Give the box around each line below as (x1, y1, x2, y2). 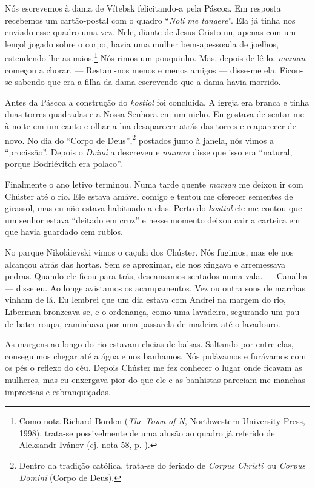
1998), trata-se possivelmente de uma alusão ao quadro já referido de (19, 426, 275, 439)
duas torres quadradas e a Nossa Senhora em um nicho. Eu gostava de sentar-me (5, 107, 304, 120)
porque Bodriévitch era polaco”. (5, 157, 122, 170)
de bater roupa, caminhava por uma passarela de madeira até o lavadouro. (5, 317, 280, 330)
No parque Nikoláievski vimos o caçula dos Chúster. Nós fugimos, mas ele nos (5, 246, 294, 258)
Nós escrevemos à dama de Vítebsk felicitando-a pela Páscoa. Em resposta (5, 2, 281, 14)
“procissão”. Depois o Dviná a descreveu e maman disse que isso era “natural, (5, 145, 293, 158)
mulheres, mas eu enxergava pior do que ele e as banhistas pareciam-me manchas (5, 373, 305, 385)
